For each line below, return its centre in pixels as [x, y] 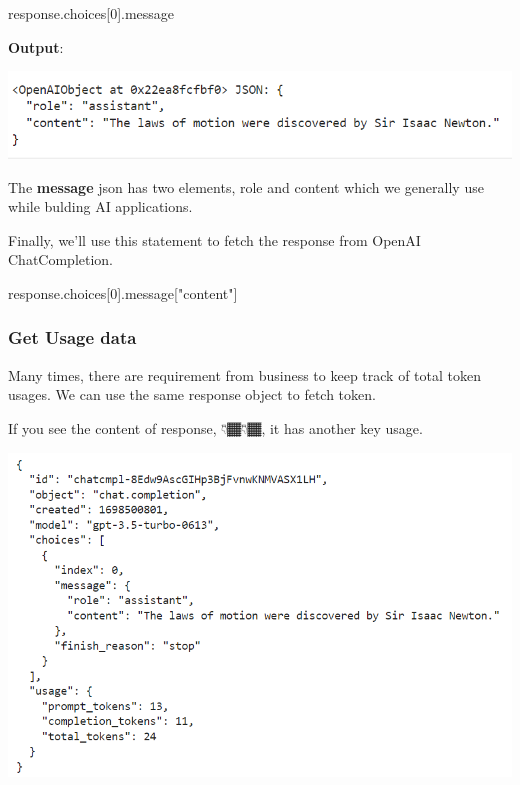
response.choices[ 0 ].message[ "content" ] [123, 292]
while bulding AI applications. [100, 206]
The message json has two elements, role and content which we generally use [246, 186]
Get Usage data [72, 337]
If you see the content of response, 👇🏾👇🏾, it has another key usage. [215, 427]
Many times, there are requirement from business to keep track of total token [245, 374]
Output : [36, 46]
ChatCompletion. [61, 259]
